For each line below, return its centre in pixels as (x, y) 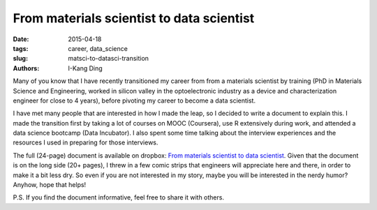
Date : (21, 39)
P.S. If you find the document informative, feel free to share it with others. (119, 197)
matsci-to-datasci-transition (109, 59)
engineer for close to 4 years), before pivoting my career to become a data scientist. (134, 100)
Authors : (26, 68)
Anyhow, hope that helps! (50, 185)
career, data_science (98, 48)
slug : (20, 59)
